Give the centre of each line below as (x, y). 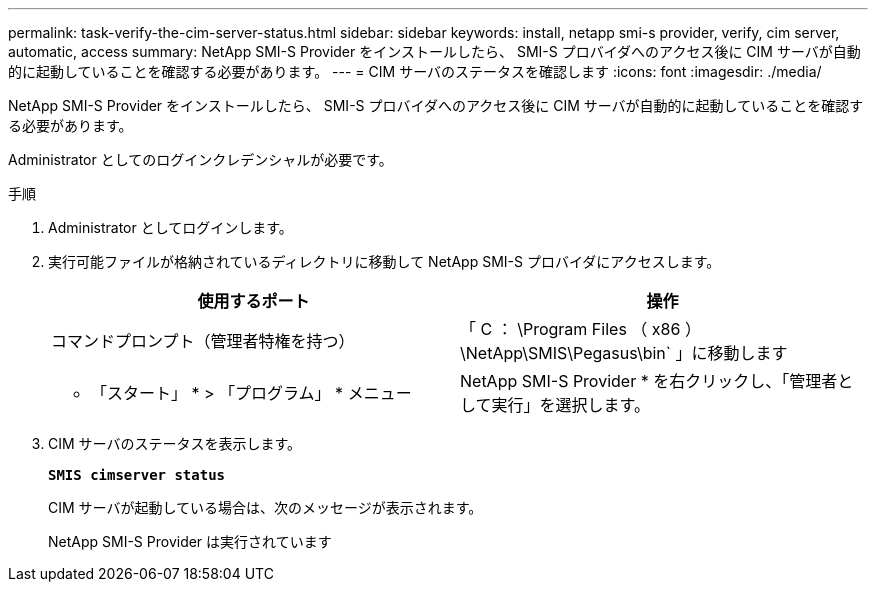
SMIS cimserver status (137, 475)
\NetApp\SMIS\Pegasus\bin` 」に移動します (624, 353)
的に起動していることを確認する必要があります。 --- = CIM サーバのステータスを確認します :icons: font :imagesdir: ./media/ (415, 71)
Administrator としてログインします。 (170, 227)
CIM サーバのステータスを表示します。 (175, 443)
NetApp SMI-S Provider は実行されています (190, 541)
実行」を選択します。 (570, 405)
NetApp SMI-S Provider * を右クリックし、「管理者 (649, 381)
